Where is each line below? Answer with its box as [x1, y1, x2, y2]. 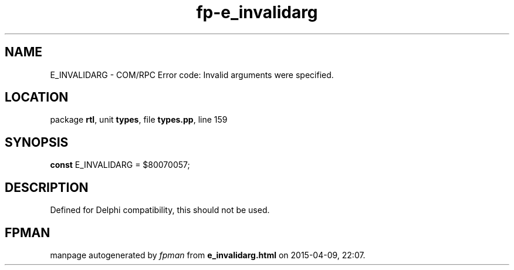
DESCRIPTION [5, 180, 89, 195]
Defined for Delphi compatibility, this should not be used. [50, 205, 270, 215]
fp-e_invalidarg [196, 2, 318, 22]
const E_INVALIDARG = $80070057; [50, 160, 190, 170]
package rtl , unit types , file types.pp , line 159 [50, 114, 228, 125]
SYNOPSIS [5, 134, 69, 150]
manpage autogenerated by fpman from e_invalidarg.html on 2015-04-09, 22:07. [50, 249, 366, 260]
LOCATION [5, 90, 69, 105]
